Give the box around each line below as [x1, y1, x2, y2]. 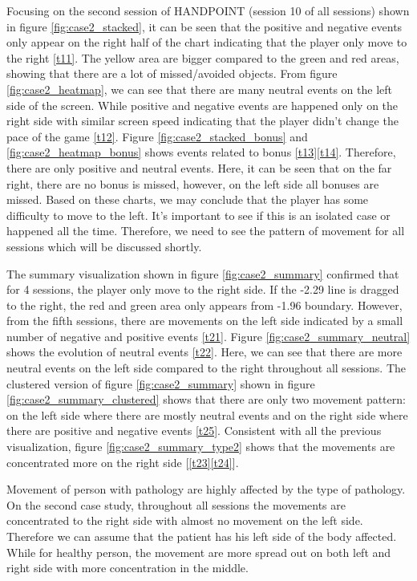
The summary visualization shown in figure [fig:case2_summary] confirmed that [6, 265, 399, 282]
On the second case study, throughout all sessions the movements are [6, 496, 346, 513]
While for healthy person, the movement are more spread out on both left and [6, 543, 391, 560]
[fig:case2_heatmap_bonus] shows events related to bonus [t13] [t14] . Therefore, [6, 144, 396, 160]
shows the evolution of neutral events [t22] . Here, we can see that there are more [6, 343, 403, 360]
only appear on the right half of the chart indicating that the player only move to [6, 34, 407, 51]
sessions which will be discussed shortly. [6, 238, 202, 254]
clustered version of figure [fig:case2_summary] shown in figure [6, 375, 315, 392]
